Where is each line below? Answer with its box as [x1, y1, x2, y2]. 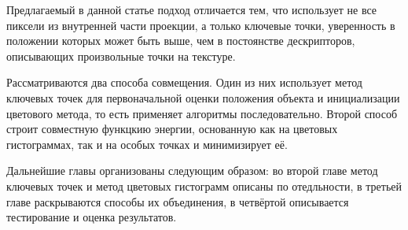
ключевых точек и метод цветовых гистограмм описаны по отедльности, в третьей [6, 177, 402, 194]
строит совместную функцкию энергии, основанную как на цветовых [6, 121, 338, 137]
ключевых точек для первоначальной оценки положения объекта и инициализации [6, 89, 400, 106]
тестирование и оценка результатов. [6, 209, 177, 225]
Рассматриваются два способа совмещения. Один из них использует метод [6, 74, 362, 91]
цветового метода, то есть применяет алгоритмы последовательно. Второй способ [6, 105, 398, 121]
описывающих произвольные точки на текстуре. [6, 47, 236, 64]
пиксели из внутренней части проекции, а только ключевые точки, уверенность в [6, 17, 395, 33]
